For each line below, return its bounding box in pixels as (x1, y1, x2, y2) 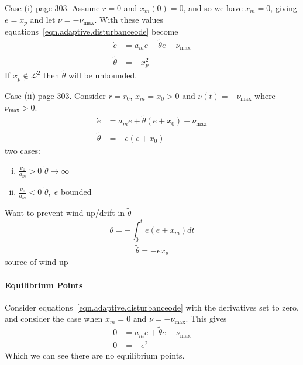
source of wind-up (5, 256, 68, 268)
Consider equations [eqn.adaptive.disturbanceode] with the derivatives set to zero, (5, 301, 299, 313)
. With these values (94, 13, 164, 25)
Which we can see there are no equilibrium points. (5, 349, 185, 361)
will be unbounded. (68, 69, 137, 81)
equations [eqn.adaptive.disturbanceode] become (5, 25, 178, 37)
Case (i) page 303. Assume (5, 2, 100, 13)
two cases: (5, 144, 40, 156)
